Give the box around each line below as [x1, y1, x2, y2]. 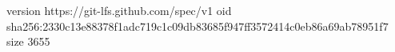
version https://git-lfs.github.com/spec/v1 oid [6, 2, 232, 18]
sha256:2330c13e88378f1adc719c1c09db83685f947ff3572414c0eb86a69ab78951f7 [6, 17, 389, 34]
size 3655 [6, 33, 50, 50]
